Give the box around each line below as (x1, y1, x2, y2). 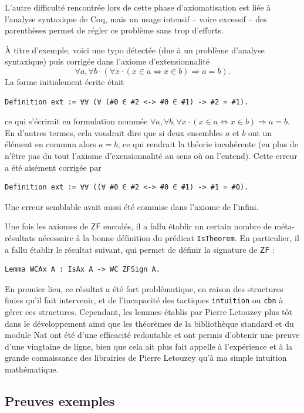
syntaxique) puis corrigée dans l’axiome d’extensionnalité (5, 55, 210, 67)
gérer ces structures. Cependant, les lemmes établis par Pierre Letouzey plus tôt (5, 306, 292, 317)
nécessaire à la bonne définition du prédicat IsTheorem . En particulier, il (38, 231, 299, 243)
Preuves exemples (5, 391, 115, 409)
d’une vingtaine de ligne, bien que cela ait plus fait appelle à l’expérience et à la (5, 340, 293, 352)
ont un (248, 126, 272, 138)
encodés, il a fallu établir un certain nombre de (103, 220, 272, 232)
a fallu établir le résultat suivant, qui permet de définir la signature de (5, 243, 258, 255)
